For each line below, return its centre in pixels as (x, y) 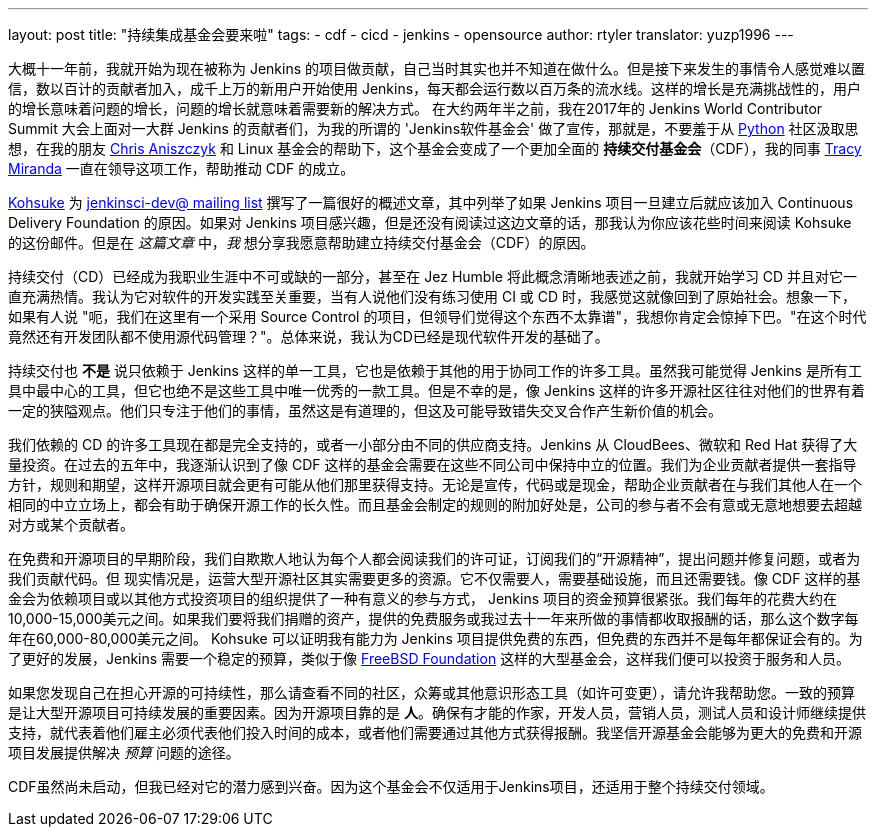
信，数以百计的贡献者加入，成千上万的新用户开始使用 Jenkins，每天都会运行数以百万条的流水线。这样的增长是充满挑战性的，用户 (435, 88)
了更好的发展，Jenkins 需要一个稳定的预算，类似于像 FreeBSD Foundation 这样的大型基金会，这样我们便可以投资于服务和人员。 (429, 658)
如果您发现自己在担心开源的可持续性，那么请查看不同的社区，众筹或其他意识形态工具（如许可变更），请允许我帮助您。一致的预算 (431, 692)
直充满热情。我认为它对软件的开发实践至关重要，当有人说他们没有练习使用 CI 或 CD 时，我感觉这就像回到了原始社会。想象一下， (432, 296)
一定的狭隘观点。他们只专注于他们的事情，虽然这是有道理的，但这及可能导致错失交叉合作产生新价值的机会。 (365, 410)
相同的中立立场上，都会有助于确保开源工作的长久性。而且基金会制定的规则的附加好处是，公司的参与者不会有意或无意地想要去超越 (435, 504)
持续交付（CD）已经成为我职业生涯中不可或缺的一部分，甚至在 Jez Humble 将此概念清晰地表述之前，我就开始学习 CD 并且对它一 (433, 276)
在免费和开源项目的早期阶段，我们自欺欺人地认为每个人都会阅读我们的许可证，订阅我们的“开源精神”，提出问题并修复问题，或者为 (434, 558)
